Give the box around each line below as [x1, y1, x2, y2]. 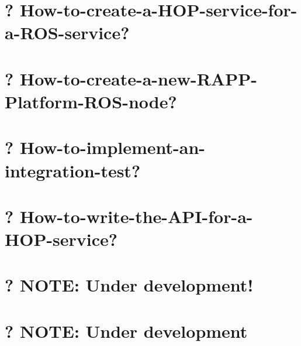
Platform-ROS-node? [5, 89, 177, 113]
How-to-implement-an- [19, 135, 206, 159]
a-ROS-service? [5, 20, 130, 44]
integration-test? [5, 158, 141, 182]
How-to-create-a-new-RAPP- [19, 66, 257, 90]
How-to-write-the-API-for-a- [19, 204, 253, 228]
